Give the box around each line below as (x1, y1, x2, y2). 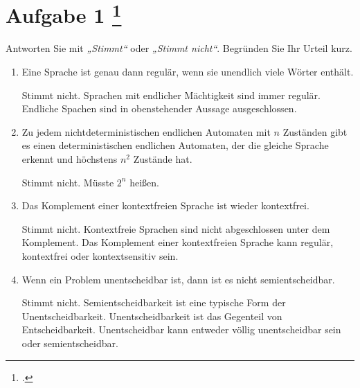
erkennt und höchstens (21, 152, 118, 166)
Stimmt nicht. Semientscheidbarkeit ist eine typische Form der (21, 295, 286, 310)
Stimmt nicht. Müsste (21, 175, 114, 189)
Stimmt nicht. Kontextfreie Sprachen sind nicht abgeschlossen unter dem (21, 221, 330, 236)
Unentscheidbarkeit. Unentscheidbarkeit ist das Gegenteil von (21, 308, 282, 323)
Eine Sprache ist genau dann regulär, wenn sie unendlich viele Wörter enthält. (21, 64, 354, 79)
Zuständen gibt (282, 124, 348, 139)
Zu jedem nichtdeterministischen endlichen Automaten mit (21, 124, 271, 139)
